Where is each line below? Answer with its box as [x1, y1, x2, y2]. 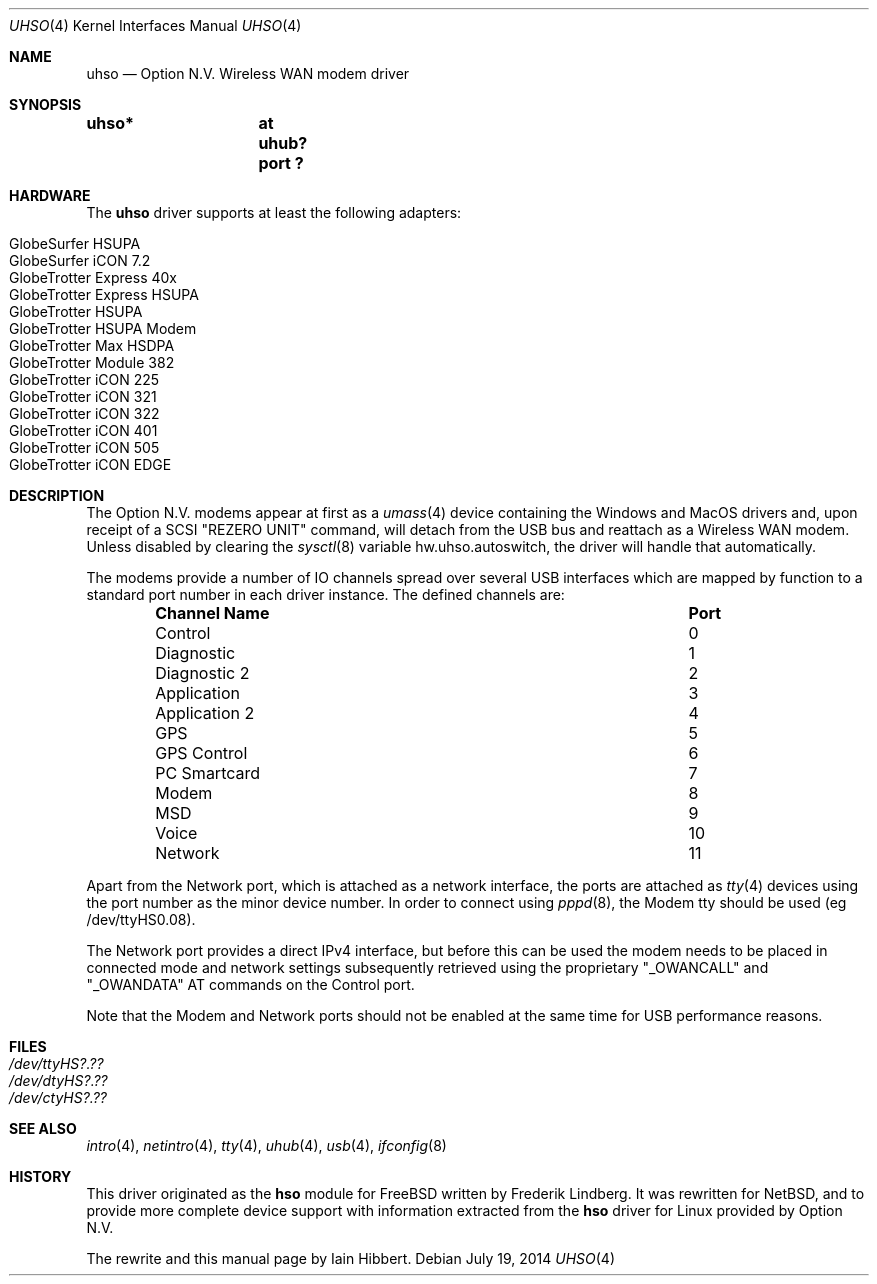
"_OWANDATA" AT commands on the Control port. [86, 976, 415, 993]
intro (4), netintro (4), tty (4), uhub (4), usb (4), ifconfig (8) [86, 1137, 447, 1154]
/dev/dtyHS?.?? [9, 1072, 108, 1089]
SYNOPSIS [9, 96, 82, 113]
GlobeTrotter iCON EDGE [9, 456, 172, 473]
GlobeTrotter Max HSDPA [9, 337, 175, 354]
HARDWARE [9, 187, 91, 204]
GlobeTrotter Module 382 [9, 354, 175, 371]
